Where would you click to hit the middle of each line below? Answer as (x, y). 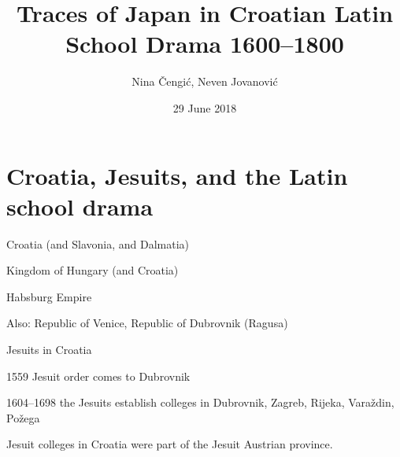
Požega (23, 417)
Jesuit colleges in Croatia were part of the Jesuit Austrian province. (170, 444)
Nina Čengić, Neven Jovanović (205, 81)
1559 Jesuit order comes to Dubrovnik (98, 376)
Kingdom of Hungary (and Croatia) (93, 270)
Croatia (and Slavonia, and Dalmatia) (98, 243)
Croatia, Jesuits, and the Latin (177, 175)
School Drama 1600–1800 (205, 44)
